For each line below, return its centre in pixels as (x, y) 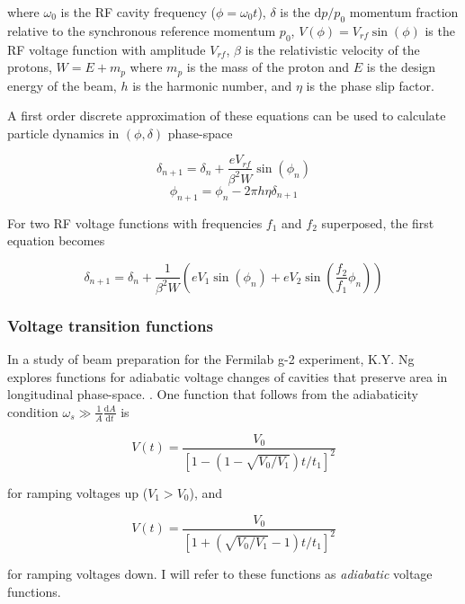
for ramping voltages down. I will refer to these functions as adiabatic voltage (220, 573)
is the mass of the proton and (268, 67)
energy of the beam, (62, 85)
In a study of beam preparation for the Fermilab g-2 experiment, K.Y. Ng (211, 358)
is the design (401, 67)
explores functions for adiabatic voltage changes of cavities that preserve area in (228, 376)
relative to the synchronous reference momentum (142, 30)
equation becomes (56, 240)
